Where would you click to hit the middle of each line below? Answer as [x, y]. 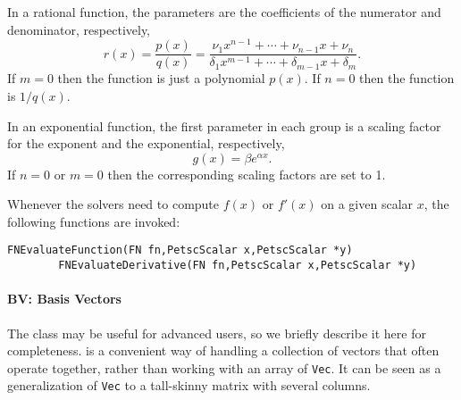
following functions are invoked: [94, 221]
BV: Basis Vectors [64, 299]
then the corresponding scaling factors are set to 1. [247, 174]
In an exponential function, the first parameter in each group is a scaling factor [224, 125]
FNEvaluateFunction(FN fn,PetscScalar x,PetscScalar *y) [180, 250]
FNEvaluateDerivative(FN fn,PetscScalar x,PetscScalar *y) [238, 266]
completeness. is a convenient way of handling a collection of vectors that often [223, 350]
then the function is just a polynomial [161, 78]
